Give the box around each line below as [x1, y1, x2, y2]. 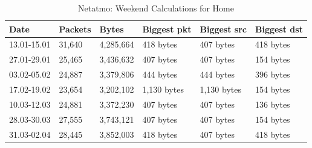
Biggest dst [255, 22, 303, 35]
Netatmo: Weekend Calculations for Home [78, 2, 234, 14]
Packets [59, 22, 91, 35]
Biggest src [200, 22, 247, 35]
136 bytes [255, 97, 290, 110]
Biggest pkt [142, 22, 192, 35]
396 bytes [255, 68, 290, 81]
